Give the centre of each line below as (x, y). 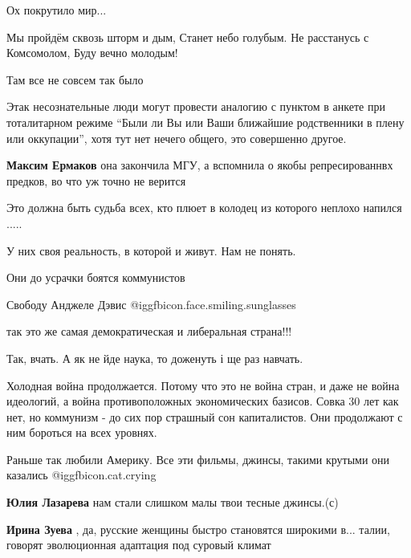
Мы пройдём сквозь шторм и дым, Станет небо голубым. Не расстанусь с (188, 37)
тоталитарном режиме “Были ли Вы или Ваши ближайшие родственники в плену (205, 122)
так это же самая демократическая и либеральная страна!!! (149, 331)
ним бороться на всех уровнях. (82, 432)
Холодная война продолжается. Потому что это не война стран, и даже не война (203, 385)
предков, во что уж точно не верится (96, 180)
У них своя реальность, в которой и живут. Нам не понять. (151, 250)
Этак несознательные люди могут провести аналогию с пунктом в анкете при (196, 106)
